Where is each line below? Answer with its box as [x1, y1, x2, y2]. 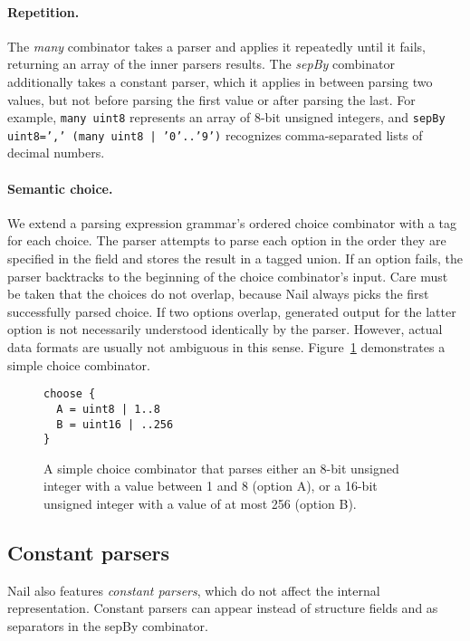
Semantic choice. [7, 178, 113, 197]
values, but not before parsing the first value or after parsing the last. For [7, 90, 416, 109]
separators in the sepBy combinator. [7, 617, 208, 636]
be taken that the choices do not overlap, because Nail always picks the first [7, 284, 429, 303]
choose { [43, 387, 96, 401]
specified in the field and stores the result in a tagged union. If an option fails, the [7, 249, 463, 268]
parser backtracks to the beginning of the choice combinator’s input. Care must [7, 266, 448, 285]
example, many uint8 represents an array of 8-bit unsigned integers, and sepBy [7, 108, 446, 127]
